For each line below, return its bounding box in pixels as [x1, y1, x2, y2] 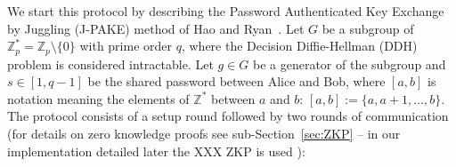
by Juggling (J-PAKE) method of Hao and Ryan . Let [7, 19, 305, 37]
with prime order [79, 36, 173, 55]
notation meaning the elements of [7, 89, 190, 107]
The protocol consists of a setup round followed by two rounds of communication [7, 107, 449, 125]
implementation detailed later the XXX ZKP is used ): [7, 141, 305, 160]
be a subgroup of [322, 19, 414, 37]
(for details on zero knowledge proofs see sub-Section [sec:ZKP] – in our [7, 124, 401, 143]
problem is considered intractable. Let [7, 54, 214, 73]
